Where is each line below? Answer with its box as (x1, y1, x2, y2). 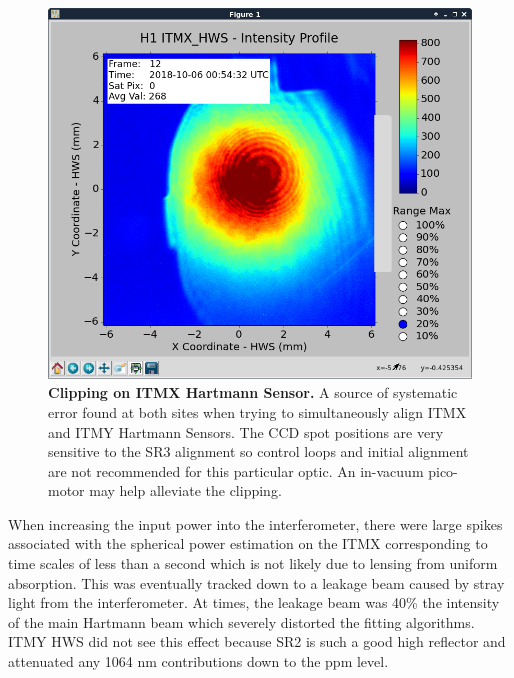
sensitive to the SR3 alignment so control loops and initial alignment (48, 441, 469, 462)
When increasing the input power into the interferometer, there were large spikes (8, 513, 503, 534)
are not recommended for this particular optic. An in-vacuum (48, 460, 424, 481)
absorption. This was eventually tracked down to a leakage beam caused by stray (8, 572, 505, 593)
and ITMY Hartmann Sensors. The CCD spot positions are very (48, 421, 444, 442)
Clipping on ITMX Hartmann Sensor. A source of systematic (48, 382, 458, 403)
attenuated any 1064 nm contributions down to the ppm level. (8, 651, 389, 672)
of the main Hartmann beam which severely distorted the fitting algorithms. (8, 611, 475, 632)
